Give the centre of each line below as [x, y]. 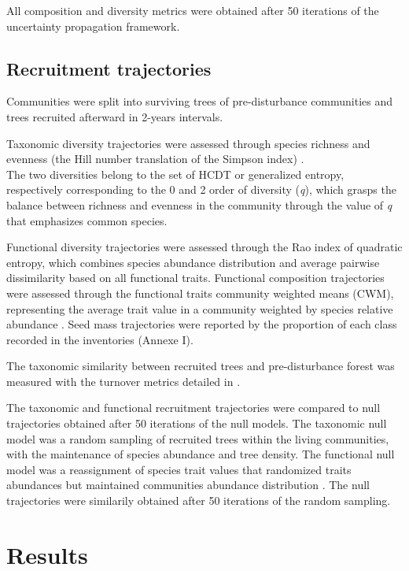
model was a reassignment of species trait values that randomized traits [179, 469]
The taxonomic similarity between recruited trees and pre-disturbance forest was [201, 366]
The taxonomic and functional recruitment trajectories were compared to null [193, 408]
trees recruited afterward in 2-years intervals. [115, 116]
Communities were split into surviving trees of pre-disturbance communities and [200, 101]
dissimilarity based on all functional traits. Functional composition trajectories [195, 278]
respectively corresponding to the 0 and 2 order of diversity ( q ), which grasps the [201, 189]
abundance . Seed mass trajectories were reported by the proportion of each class [202, 324]
